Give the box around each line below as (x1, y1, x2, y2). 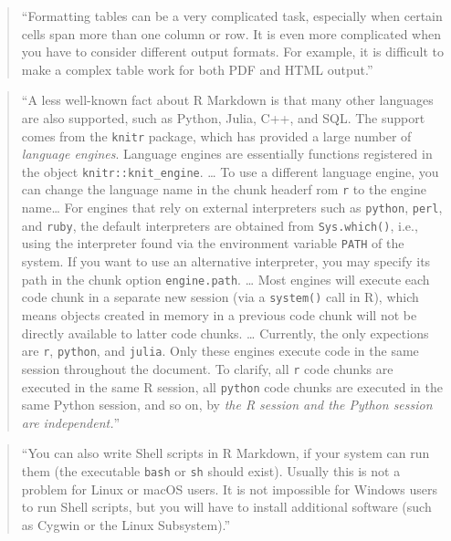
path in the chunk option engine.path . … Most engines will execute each (21, 269, 430, 288)
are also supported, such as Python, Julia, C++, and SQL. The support (21, 108, 425, 127)
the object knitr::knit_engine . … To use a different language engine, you (21, 161, 439, 181)
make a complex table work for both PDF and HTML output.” (21, 59, 373, 78)
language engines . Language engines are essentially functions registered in (21, 144, 433, 163)
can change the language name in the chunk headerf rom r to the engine (21, 180, 426, 199)
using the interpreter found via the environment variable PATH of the (21, 234, 404, 253)
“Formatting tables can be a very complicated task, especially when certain (21, 6, 443, 25)
